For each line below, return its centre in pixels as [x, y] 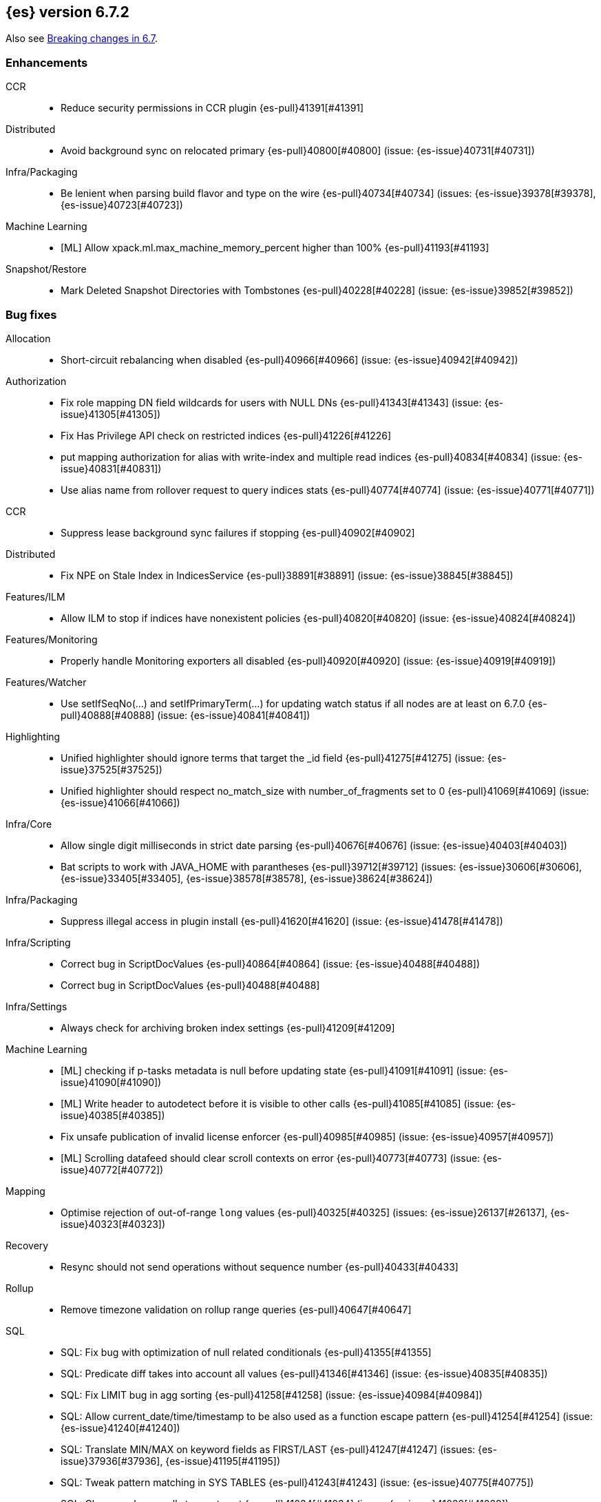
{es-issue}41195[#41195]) [223, 1461]
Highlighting [33, 736]
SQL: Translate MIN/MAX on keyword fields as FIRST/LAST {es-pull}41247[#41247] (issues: [268, 1449]
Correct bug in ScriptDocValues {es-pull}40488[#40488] [190, 985]
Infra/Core [29, 824]
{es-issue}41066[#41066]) [120, 802]
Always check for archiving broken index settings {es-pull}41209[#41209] [228, 1028]
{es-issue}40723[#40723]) [122, 205]
